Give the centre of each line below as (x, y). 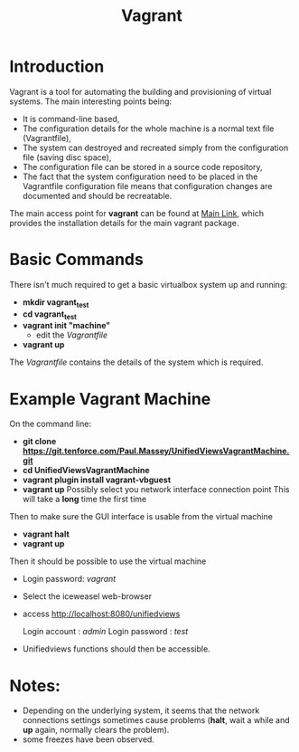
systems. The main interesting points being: (91, 101)
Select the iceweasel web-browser (87, 596)
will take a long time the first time (84, 500)
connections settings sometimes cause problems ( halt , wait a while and (156, 720)
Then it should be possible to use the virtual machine (108, 561)
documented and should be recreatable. (97, 195)
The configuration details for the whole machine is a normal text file (148, 129)
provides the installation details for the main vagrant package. (124, 223)
